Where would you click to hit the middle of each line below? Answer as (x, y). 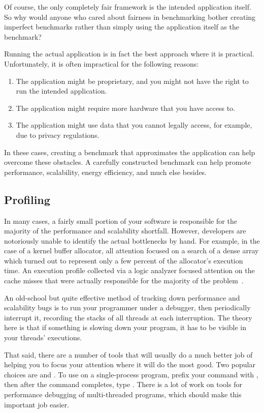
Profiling (27, 199)
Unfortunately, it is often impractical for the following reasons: (102, 63)
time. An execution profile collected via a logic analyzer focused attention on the (129, 270)
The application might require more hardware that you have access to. (126, 108)
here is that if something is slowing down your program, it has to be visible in (125, 327)
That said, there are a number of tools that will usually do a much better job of (128, 354)
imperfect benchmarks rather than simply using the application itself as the (122, 27)
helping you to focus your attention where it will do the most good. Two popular (130, 364)
